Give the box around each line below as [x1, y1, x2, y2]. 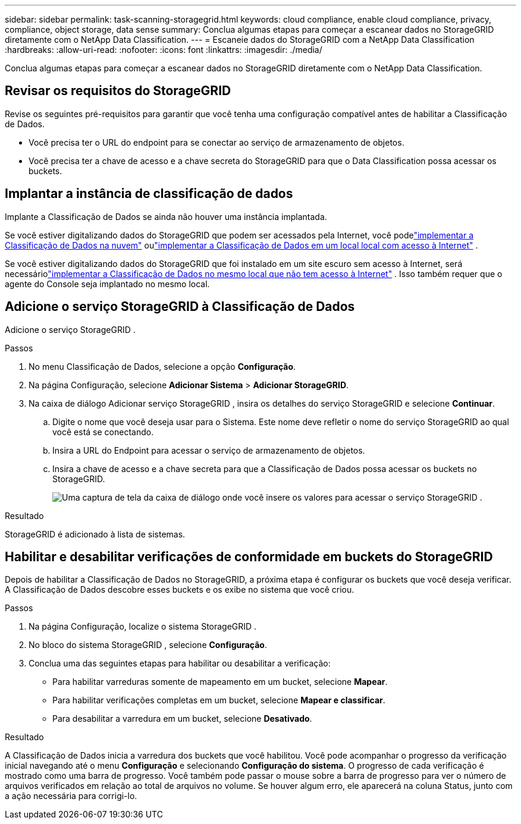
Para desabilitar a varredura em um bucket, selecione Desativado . [52, 713, 312, 724]
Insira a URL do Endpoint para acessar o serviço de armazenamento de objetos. [52, 445, 365, 455]
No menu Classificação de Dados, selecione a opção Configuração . [29, 361, 296, 372]
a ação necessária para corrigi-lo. [5, 791, 137, 801]
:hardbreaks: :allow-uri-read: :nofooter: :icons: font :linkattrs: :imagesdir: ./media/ [5, 45, 322, 55]
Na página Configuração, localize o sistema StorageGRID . [29, 621, 257, 632]
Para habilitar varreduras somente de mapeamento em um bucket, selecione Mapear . [52, 677, 388, 687]
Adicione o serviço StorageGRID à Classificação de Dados [5, 299, 355, 314]
